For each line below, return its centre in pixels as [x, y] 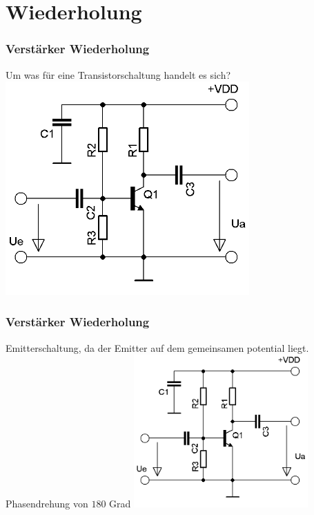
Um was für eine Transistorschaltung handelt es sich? [118, 74]
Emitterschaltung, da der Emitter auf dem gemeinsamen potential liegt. [157, 347]
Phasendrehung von [47, 503]
